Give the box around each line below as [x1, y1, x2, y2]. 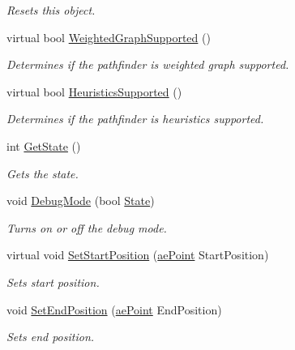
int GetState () [6, 137, 81, 154]
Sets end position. [6, 328, 95, 345]
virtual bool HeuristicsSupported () [6, 83, 182, 100]
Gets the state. [6, 164, 79, 181]
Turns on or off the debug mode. [6, 219, 167, 236]
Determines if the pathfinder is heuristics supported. [6, 110, 264, 127]
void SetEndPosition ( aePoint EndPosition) [6, 301, 222, 318]
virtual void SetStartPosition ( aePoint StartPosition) [6, 246, 269, 263]
